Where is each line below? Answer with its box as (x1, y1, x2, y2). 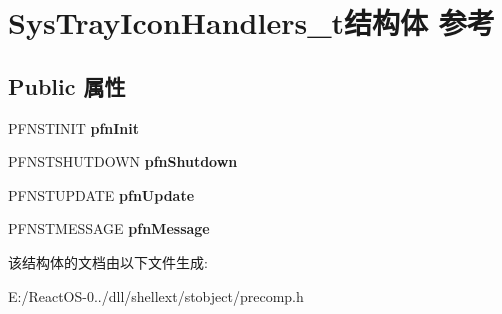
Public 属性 (8, 70, 126, 101)
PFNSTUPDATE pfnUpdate (8, 184, 195, 205)
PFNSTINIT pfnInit (8, 117, 140, 138)
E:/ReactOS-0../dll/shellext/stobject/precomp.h (8, 285, 304, 306)
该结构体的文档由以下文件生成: (8, 251, 208, 272)
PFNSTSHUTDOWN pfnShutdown (8, 151, 238, 172)
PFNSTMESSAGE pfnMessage (8, 218, 210, 239)
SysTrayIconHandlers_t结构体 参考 (8, 2, 495, 43)
